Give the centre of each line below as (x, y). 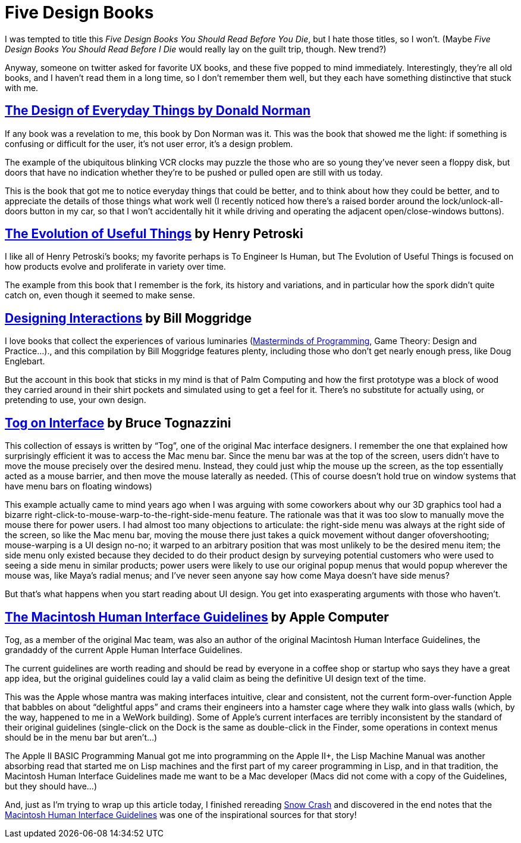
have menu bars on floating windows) (79, 486)
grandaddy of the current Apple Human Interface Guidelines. (124, 650)
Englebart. (25, 361)
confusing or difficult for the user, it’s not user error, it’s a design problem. (149, 143)
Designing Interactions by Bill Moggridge (128, 318)
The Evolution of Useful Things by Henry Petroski (154, 234)
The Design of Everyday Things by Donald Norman (158, 111)
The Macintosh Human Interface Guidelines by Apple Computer (197, 617)
